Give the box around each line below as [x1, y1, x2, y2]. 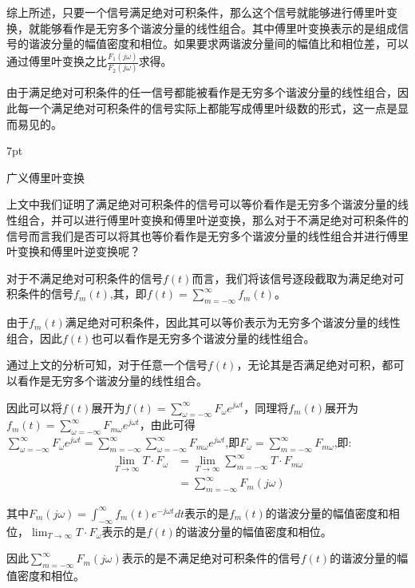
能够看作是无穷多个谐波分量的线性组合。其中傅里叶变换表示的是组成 [39, 19, 397, 36]
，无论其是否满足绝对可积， [236, 356, 382, 373]
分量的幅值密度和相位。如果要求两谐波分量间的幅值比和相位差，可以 [50, 35, 409, 52]
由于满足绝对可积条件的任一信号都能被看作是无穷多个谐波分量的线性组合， [6, 84, 397, 101]
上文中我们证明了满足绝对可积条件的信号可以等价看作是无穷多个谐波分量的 [6, 196, 397, 213]
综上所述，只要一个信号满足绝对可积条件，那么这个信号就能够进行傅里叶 [6, 4, 386, 20]
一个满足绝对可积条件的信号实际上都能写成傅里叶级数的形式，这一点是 [28, 100, 397, 116]
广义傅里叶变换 [6, 169, 85, 185]
